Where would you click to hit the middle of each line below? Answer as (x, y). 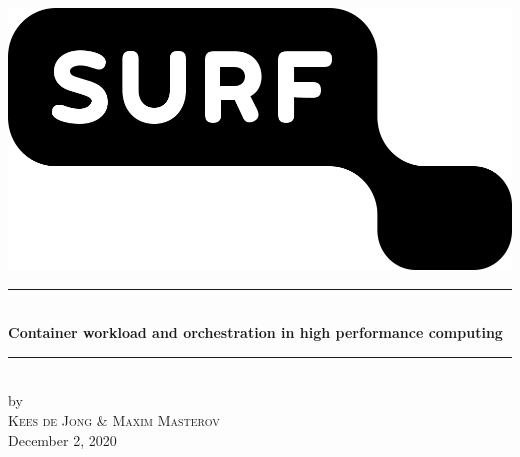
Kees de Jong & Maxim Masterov (114, 420)
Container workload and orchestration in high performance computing (255, 332)
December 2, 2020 (62, 439)
